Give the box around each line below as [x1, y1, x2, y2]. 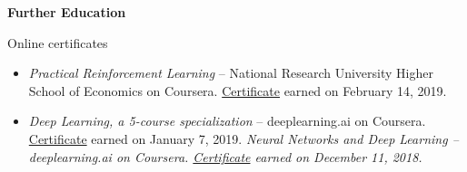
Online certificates [7, 33, 108, 52]
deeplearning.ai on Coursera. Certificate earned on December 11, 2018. [28, 147, 422, 166]
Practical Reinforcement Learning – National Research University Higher [28, 63, 433, 82]
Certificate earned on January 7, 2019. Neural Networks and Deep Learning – [28, 129, 459, 148]
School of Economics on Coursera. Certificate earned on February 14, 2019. [28, 81, 447, 100]
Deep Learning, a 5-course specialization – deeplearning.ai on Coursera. [28, 111, 426, 130]
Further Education [7, 3, 126, 21]
